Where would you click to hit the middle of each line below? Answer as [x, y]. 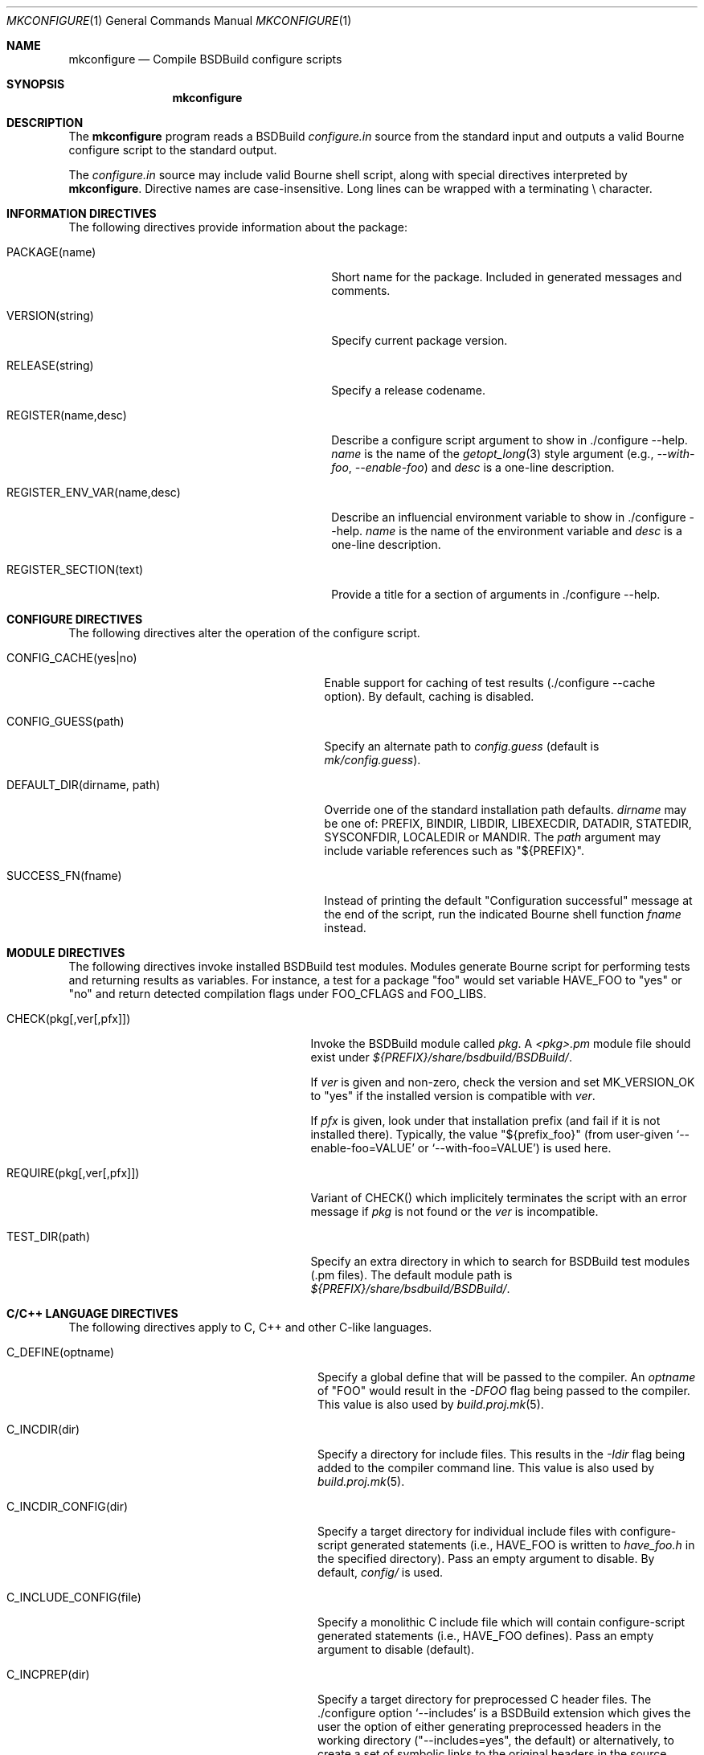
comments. [361, 290]
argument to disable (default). [396, 1649]
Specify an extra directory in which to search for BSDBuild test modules [500, 1261]
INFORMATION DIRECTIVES [82, 213]
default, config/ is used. [381, 1572]
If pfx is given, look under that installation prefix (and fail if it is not [485, 1121]
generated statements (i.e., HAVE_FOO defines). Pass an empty [486, 1636]
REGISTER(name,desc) [67, 415]
